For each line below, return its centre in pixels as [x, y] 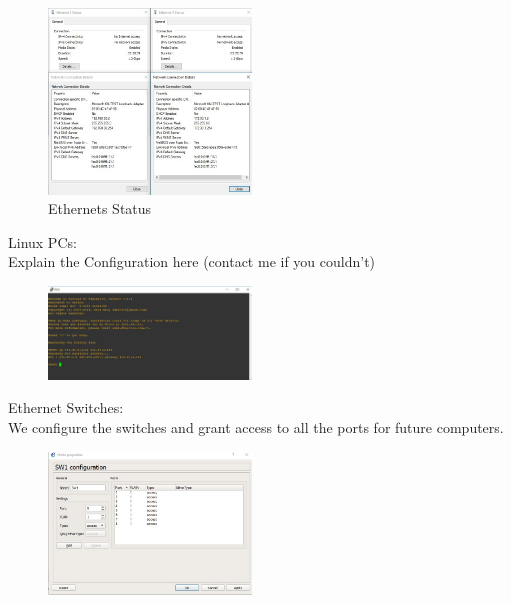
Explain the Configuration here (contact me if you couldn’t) [192, 261]
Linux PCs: [42, 241]
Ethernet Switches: [66, 407]
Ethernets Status [100, 208]
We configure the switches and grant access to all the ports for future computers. [256, 426]
